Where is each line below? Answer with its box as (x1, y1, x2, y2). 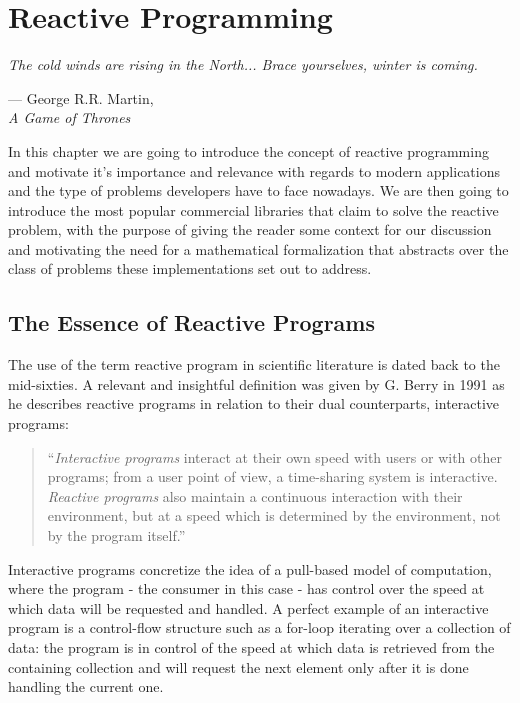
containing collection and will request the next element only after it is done (8, 656, 469, 677)
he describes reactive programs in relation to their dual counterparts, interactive (8, 393, 500, 414)
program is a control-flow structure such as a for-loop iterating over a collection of (8, 617, 511, 638)
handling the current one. (8, 676, 164, 697)
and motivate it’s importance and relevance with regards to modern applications (8, 160, 500, 181)
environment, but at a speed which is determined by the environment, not (47, 505, 501, 526)
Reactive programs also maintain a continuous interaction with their (47, 485, 463, 506)
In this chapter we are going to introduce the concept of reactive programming (8, 140, 489, 161)
